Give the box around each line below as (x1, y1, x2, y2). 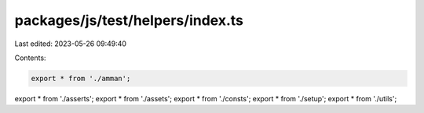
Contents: (14, 53, 46, 62)
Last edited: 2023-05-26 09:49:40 (14, 39, 127, 48)
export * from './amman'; (31, 74, 131, 83)
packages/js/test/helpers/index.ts (14, 12, 243, 29)
